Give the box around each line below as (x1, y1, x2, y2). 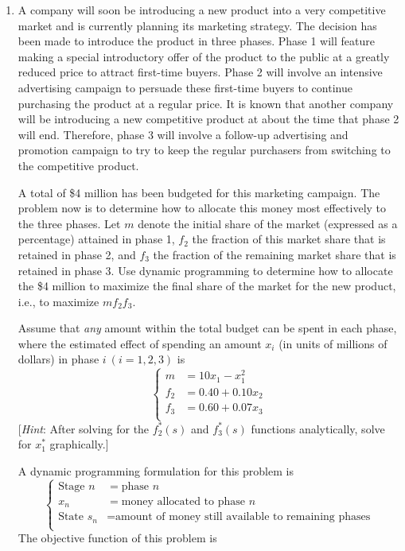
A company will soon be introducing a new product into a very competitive (18, 2, 386, 17)
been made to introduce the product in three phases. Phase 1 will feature (18, 33, 375, 49)
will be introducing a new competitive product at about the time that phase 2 (18, 111, 399, 127)
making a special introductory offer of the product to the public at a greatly (18, 48, 390, 64)
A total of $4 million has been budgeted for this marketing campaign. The (18, 184, 380, 200)
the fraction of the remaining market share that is (153, 246, 396, 262)
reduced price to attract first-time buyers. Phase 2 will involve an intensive (18, 64, 383, 80)
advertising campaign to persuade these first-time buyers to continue (18, 79, 352, 95)
